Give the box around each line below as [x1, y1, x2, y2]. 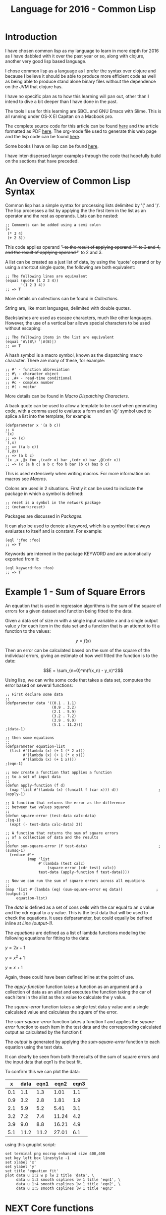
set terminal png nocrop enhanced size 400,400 [5, 1151, 106, 1157]
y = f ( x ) [75, 638, 91, 644]
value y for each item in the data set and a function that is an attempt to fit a [5, 623, 160, 629]
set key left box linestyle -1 [5, 1156, 70, 1160]
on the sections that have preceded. [5, 158, 79, 164]
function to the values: [5, 628, 51, 634]
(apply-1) [5, 791, 26, 796]
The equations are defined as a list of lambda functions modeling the [5, 930, 146, 936]
